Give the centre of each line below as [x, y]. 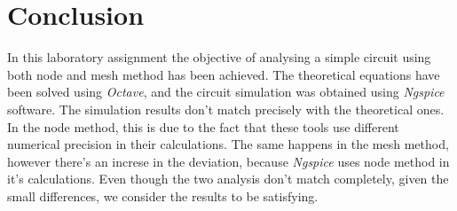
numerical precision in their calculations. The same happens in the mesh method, [228, 144]
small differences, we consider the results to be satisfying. [163, 195]
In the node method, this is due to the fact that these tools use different [203, 126]
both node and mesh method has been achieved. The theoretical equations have [224, 74]
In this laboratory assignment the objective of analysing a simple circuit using [219, 57]
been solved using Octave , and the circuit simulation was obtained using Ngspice [226, 92]
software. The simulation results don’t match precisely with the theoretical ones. [226, 109]
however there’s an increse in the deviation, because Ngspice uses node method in [228, 161]
